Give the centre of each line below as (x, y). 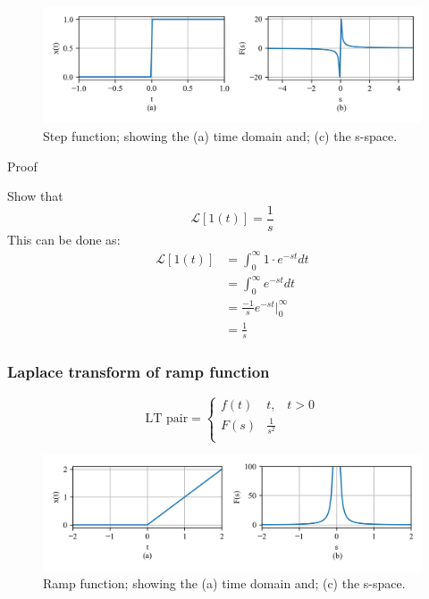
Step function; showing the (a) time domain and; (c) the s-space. (220, 136)
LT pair (167, 419)
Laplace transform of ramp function (139, 371)
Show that (35, 196)
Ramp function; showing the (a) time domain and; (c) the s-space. (224, 583)
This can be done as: (64, 239)
